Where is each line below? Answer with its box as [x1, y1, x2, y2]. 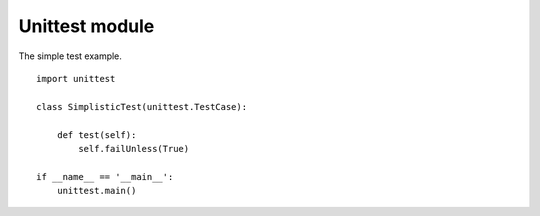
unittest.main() [56, 185, 137, 197]
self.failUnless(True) [78, 143, 190, 154]
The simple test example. [18, 50, 122, 62]
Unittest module [18, 15, 155, 37]
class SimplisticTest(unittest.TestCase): [36, 101, 248, 112]
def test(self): [56, 129, 137, 140]
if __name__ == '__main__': [36, 171, 174, 182]
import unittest [36, 73, 116, 84]
